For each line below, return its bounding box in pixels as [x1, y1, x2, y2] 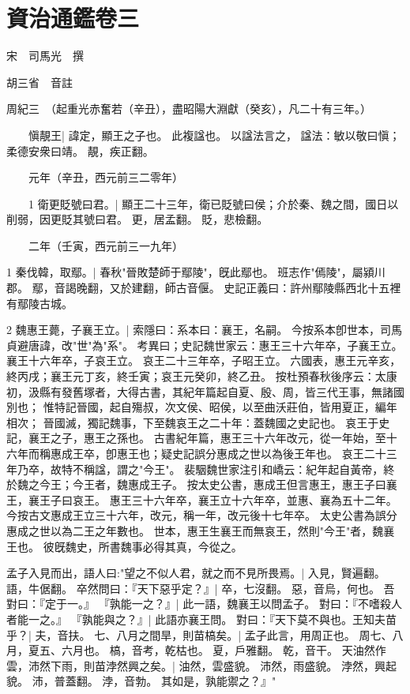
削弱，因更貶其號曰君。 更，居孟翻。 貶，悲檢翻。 [6, 211, 269, 227]
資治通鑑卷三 [6, 2, 140, 34]
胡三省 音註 [6, 73, 73, 90]
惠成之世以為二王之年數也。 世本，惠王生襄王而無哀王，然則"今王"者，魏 [6, 522, 384, 538]
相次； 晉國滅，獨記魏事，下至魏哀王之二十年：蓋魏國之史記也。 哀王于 [6, 414, 379, 430]
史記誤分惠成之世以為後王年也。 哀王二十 [171, 445, 386, 461]
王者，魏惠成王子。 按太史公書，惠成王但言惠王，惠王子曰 [83, 476, 386, 493]
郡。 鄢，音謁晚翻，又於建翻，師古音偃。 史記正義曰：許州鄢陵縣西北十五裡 [6, 279, 401, 296]
